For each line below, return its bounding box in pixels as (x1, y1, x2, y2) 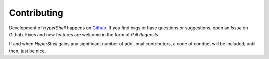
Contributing (9, 7, 63, 18)
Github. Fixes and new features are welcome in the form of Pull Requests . (9, 31, 160, 37)
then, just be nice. (9, 48, 46, 54)
